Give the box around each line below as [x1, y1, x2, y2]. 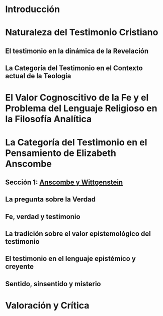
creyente [5, 262, 34, 271]
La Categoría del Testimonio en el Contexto [5, 64, 143, 73]
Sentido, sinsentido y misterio [5, 279, 101, 288]
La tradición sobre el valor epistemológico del [5, 230, 151, 238]
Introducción [5, 4, 60, 15]
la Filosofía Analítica [5, 114, 92, 125]
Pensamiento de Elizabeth [5, 147, 117, 159]
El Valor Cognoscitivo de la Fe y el [5, 92, 149, 103]
